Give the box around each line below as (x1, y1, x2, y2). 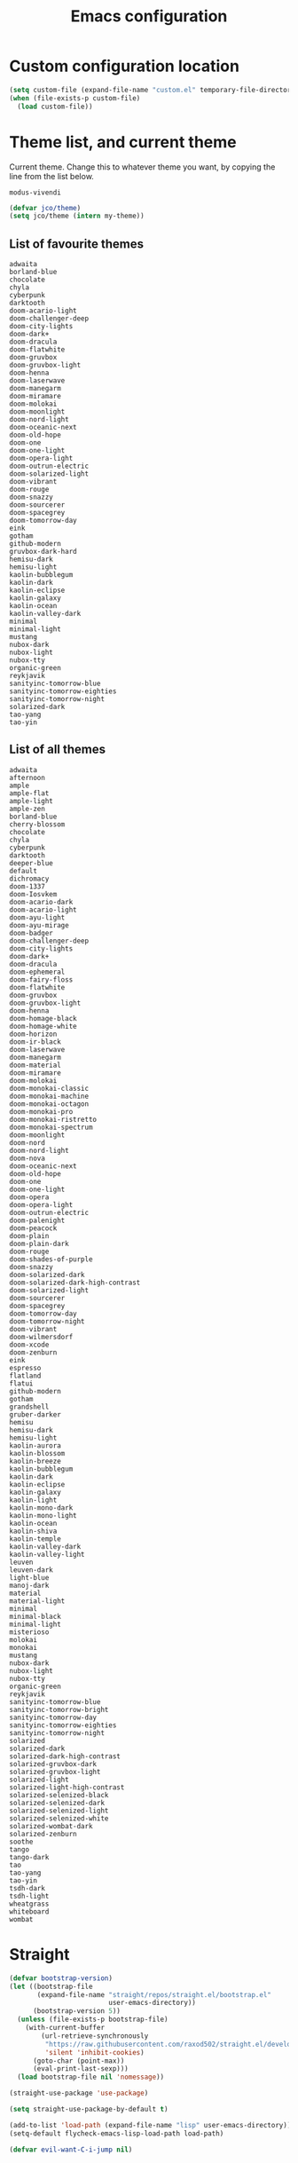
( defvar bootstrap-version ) (9, 1973, 114, 1983)
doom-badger (9, 928, 53, 937)
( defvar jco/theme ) (9, 203, 82, 212)
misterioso (9, 1627, 50, 1637)
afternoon (9, 773, 46, 782)
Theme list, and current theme (9, 131, 237, 152)
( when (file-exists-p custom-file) (9, 93, 141, 103)
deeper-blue (9, 858, 53, 867)
